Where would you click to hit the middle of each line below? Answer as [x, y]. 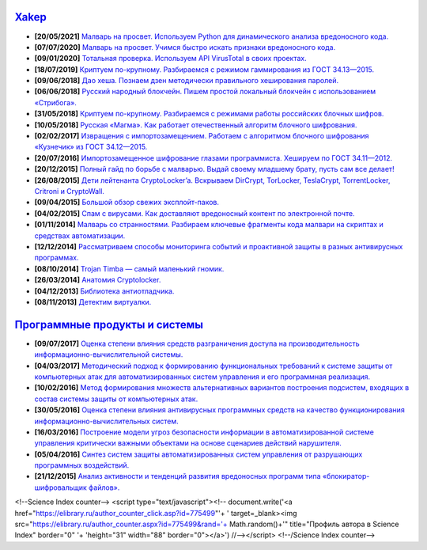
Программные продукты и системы [109, 324]
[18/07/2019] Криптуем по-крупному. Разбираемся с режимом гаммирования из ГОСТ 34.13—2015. [204, 69]
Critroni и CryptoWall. [69, 191]
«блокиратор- [346, 476]
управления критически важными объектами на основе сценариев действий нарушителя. [188, 443]
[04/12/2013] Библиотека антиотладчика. [104, 291]
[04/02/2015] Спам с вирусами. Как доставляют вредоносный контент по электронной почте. [195, 213]
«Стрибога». [55, 102]
